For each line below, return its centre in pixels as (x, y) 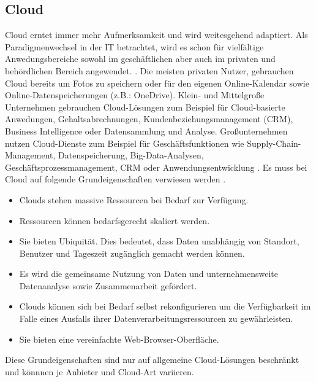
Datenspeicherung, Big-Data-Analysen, (131, 155)
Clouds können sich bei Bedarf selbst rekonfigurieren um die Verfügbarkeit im (165, 306)
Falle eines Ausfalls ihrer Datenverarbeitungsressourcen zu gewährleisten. (156, 318)
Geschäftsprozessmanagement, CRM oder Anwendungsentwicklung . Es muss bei (156, 167)
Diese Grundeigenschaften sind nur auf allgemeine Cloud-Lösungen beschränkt (152, 360)
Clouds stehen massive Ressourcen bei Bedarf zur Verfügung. (134, 199)
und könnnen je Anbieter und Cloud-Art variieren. (100, 371)
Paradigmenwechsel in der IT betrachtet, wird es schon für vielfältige (134, 46)
